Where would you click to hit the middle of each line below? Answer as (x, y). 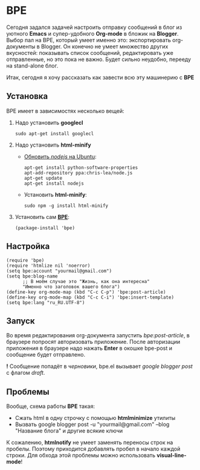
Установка (27, 96)
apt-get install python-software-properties (81, 167)
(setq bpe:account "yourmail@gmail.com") (59, 271)
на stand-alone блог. (32, 65)
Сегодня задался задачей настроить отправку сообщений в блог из (94, 27)
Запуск (21, 321)
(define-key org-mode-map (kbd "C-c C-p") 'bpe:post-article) (86, 292)
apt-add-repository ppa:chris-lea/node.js (78, 173)
